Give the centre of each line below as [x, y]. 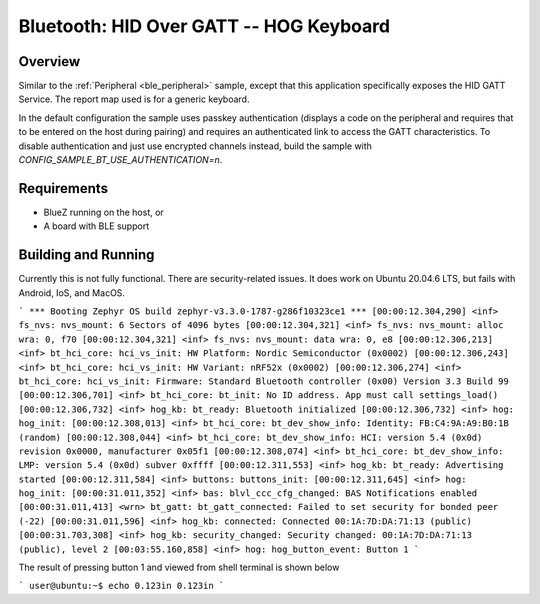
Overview [49, 61]
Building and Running [86, 255]
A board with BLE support [96, 226]
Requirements [63, 188]
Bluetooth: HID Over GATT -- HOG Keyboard [204, 26]
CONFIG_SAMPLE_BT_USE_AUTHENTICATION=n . [120, 160]
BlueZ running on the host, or [103, 212]
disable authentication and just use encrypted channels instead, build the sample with [195, 146]
